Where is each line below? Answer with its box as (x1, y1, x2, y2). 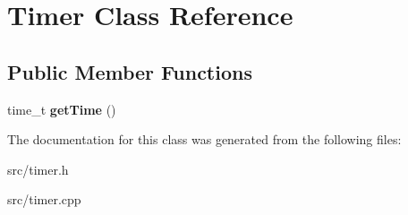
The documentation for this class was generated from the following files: (7, 130, 402, 149)
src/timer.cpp (7, 190, 81, 209)
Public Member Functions (7, 57, 252, 85)
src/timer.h (7, 159, 69, 178)
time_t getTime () (7, 99, 116, 118)
